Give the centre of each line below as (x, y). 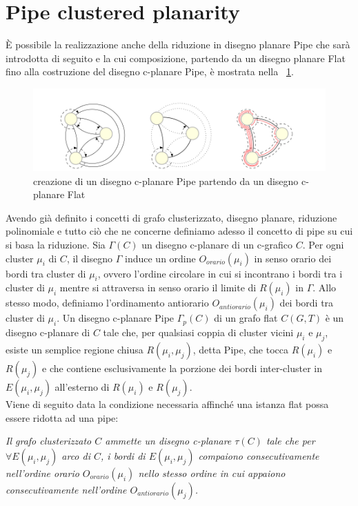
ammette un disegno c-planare (168, 441)
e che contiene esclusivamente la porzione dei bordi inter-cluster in (182, 368)
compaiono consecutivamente (259, 455)
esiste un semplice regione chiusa (74, 349)
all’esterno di (82, 386)
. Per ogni (323, 244)
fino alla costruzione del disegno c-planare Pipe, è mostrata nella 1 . (150, 71)
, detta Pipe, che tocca (240, 349)
